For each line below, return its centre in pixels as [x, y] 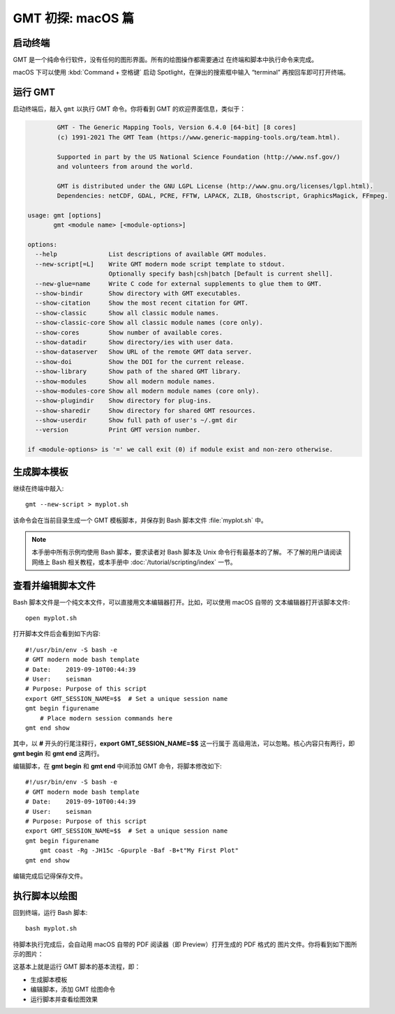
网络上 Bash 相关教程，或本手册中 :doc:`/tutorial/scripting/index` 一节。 [134, 562]
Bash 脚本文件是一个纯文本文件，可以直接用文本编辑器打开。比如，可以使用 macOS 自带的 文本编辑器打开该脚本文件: [181, 602]
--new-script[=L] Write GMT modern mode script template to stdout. [160, 264]
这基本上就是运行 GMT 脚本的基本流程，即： [77, 967]
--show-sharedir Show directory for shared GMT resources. [146, 410]
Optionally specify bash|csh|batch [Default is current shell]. [221, 274]
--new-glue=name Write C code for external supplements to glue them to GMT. [179, 283]
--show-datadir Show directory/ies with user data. [134, 342]
